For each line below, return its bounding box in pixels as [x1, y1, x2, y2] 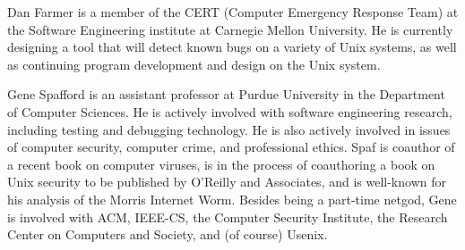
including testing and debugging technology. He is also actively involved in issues [7, 120, 451, 138]
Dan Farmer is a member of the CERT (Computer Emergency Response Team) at [7, 3, 459, 21]
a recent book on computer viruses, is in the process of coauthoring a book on [7, 154, 435, 173]
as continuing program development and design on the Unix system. [7, 54, 381, 73]
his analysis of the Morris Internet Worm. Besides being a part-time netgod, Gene [7, 189, 457, 208]
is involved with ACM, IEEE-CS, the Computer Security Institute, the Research [7, 207, 448, 226]
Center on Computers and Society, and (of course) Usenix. [7, 225, 328, 244]
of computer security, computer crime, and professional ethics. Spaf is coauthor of [7, 137, 455, 156]
